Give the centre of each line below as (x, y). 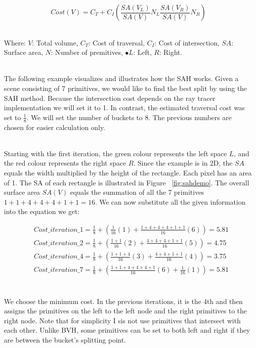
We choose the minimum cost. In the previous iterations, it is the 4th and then (124, 301)
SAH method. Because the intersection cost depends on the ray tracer (110, 98)
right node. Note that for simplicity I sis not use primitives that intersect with (122, 320)
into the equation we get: (42, 211)
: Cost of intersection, (187, 42)
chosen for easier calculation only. (55, 127)
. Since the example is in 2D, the (183, 163)
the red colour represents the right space (65, 163)
